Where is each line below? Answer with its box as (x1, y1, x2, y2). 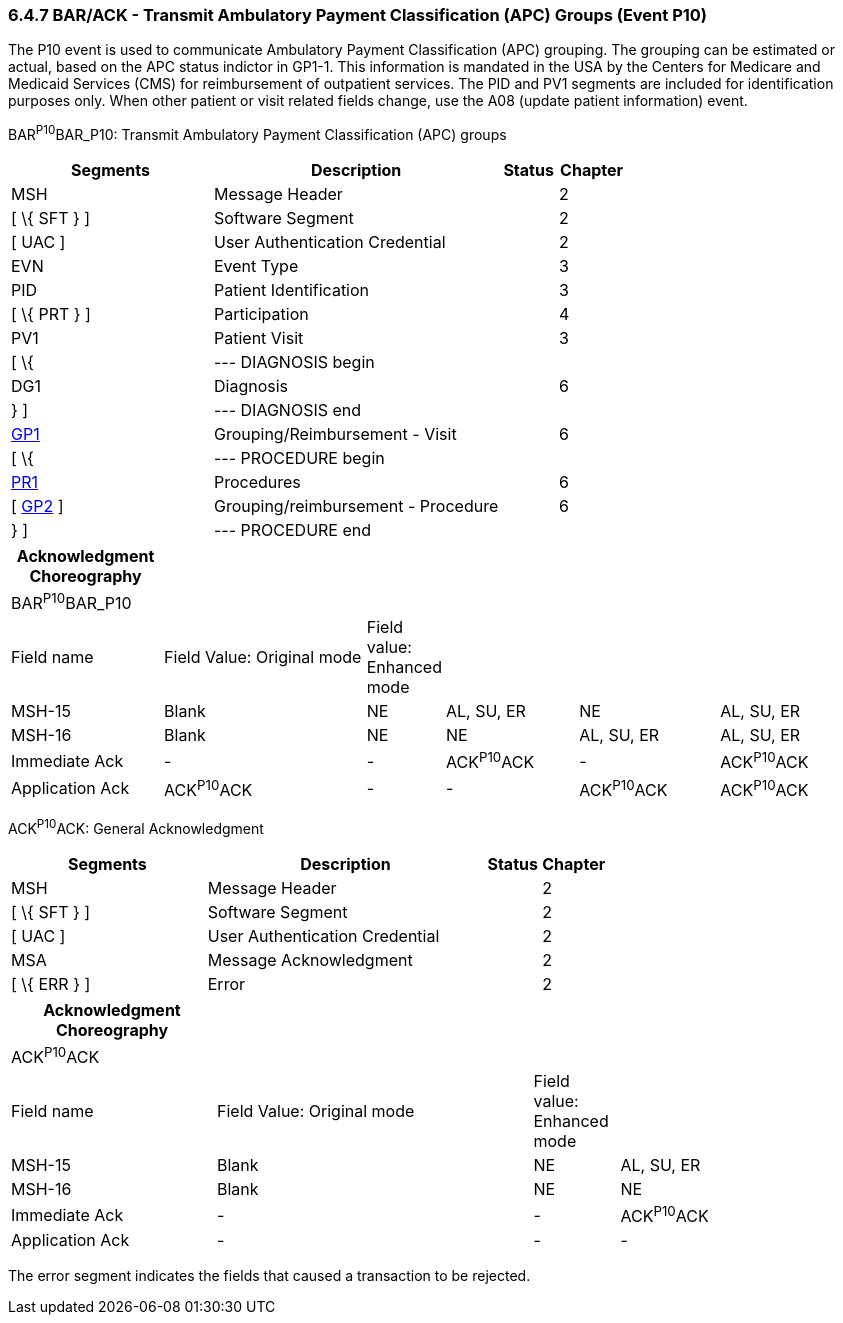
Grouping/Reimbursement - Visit (213, 424, 457, 445)
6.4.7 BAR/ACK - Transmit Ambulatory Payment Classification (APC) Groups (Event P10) (8, 5, 708, 25)
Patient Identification (213, 280, 370, 301)
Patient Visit (213, 328, 304, 349)
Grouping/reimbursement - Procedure (213, 496, 499, 517)
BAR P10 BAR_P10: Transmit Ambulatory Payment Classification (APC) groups (8, 123, 507, 144)
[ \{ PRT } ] (11, 304, 91, 325)
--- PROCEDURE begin (213, 448, 385, 469)
